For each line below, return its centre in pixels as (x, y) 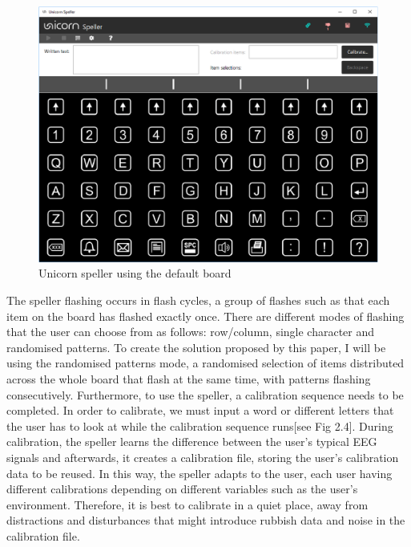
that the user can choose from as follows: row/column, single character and (191, 332)
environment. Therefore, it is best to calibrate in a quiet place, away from (187, 504)
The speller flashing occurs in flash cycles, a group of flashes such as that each (198, 300)
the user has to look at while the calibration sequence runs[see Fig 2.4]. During (200, 425)
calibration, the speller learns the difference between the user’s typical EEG (192, 442)
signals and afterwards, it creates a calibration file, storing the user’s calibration (203, 457)
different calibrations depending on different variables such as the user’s (182, 489)
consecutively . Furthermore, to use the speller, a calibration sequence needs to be (205, 394)
